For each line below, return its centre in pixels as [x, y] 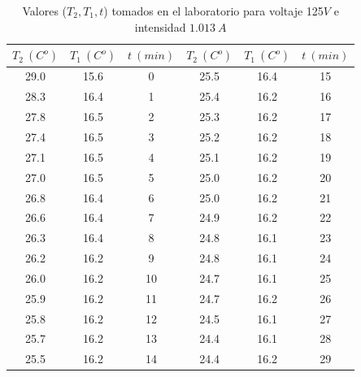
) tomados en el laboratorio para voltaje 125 [213, 11]
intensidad [160, 26]
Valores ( [45, 11]
